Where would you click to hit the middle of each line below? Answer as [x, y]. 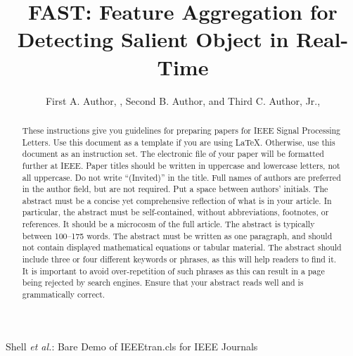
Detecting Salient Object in [153, 39]
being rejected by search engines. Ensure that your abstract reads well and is [163, 282]
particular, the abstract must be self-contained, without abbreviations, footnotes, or [175, 212]
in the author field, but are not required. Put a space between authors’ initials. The [175, 189]
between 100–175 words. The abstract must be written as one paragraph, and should [177, 235]
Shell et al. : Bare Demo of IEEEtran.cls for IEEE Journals [132, 346]
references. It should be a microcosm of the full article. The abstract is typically [168, 224]
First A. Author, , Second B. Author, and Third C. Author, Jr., [183, 100]
